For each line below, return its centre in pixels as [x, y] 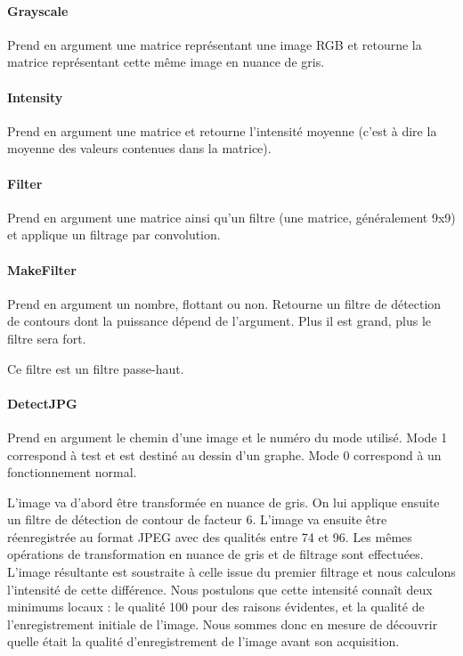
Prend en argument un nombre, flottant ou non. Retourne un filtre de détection [224, 303]
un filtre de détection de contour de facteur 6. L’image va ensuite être [197, 519]
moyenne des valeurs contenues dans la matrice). [139, 148]
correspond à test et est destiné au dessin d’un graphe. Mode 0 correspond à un [224, 454]
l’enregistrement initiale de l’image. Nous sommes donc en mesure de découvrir [223, 624]
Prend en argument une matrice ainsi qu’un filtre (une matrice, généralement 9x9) [231, 217]
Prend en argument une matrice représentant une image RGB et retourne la [215, 44]
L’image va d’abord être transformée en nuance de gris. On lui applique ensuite [223, 502]
